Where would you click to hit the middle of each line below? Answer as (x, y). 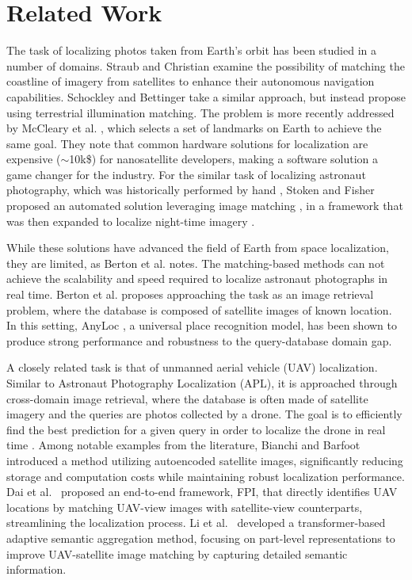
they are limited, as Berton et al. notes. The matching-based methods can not (196, 263)
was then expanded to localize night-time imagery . (131, 221)
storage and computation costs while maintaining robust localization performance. (206, 476)
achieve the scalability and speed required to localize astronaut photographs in (197, 279)
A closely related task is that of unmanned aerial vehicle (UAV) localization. (192, 367)
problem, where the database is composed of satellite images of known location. (199, 309)
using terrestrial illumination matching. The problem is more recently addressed (200, 112)
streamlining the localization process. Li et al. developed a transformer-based (196, 523)
